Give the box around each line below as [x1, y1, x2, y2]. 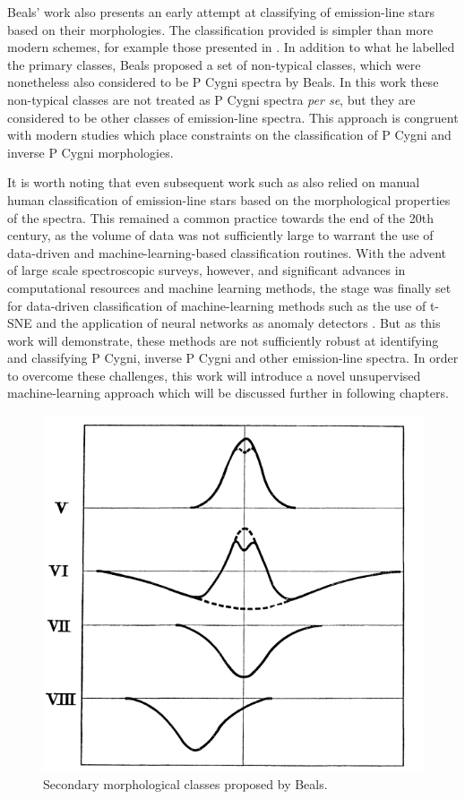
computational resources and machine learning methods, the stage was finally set [7, 278, 452, 296]
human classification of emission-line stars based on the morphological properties [7, 190, 451, 209]
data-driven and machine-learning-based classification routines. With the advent [7, 243, 447, 262]
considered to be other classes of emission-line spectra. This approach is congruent [7, 107, 459, 126]
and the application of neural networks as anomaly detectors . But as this [36, 314, 441, 332]
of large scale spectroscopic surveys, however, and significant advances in [7, 261, 406, 279]
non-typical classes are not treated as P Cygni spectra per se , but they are [7, 90, 416, 108]
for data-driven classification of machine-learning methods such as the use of [7, 296, 426, 314]
